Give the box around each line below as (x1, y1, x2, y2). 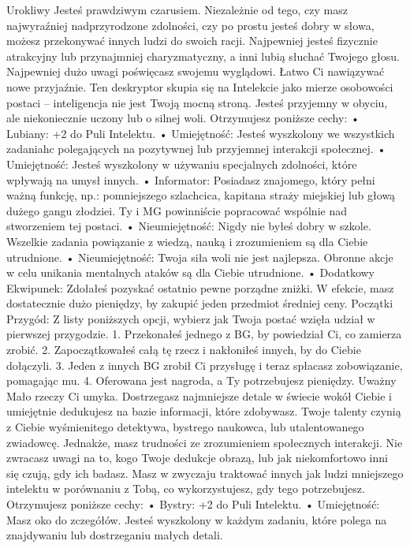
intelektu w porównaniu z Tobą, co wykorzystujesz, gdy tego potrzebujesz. (6, 480, 365, 497)
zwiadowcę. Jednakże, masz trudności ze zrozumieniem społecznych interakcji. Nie (6, 434, 403, 450)
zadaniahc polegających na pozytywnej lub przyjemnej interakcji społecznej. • (6, 140, 386, 157)
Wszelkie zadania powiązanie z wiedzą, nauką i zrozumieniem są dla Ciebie (6, 233, 368, 249)
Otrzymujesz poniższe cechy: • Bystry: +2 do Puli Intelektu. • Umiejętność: (6, 496, 380, 512)
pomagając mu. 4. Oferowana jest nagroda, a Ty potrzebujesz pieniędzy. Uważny (6, 372, 397, 389)
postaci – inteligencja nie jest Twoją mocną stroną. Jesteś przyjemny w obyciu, (6, 94, 388, 110)
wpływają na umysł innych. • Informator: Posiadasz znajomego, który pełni (6, 171, 375, 188)
